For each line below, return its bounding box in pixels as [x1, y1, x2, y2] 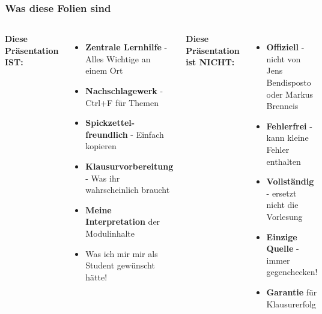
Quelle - [266, 242, 299, 255]
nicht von [266, 52, 301, 65]
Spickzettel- [85, 116, 135, 129]
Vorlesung [266, 210, 303, 222]
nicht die [266, 198, 299, 211]
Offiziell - [266, 41, 305, 53]
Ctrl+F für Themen [85, 96, 159, 108]
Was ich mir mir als [85, 247, 158, 259]
